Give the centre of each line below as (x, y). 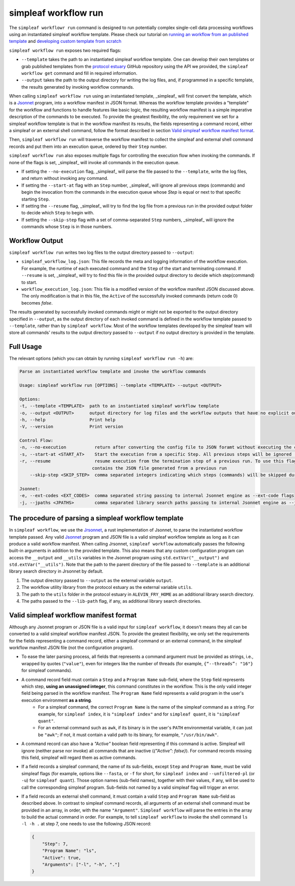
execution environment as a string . (57, 700)
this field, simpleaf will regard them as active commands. (79, 757)
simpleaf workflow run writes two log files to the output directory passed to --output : (102, 252)
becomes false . (37, 303)
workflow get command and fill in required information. (79, 73)
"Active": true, (61, 858)
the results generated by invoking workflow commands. (78, 87)
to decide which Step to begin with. (58, 213)
